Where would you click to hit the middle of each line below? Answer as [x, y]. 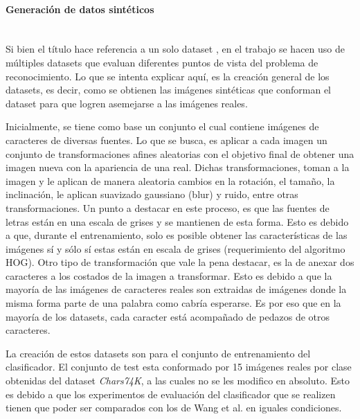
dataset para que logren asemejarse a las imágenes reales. [127, 103]
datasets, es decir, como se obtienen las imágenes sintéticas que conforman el [168, 90]
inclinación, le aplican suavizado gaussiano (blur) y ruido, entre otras [152, 194]
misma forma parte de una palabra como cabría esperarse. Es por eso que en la [173, 303]
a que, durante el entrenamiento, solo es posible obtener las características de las [177, 235]
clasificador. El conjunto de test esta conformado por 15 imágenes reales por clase [179, 367]
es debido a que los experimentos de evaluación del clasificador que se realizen [171, 394]
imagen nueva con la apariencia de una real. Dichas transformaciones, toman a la [178, 167]
